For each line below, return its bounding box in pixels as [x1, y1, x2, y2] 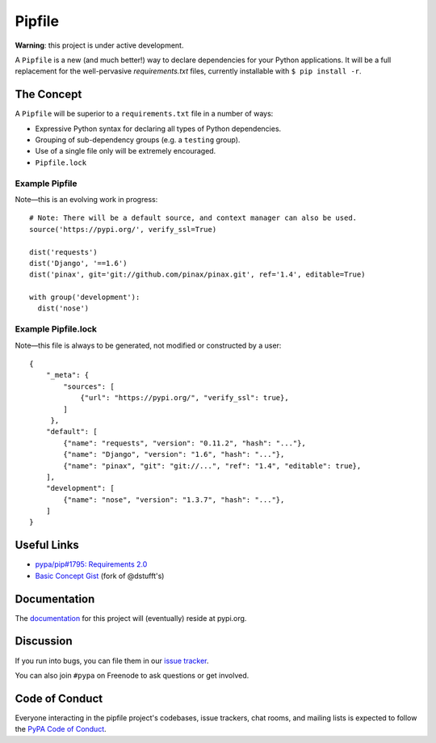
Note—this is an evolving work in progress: [15, 194, 158, 204]
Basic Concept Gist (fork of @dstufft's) [35, 571, 165, 580]
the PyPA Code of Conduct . [15, 724, 107, 734]
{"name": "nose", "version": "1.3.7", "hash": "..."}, [63, 495, 285, 504]
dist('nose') [37, 304, 90, 313]
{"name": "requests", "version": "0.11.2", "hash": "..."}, [63, 438, 306, 448]
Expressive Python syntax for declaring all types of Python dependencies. [35, 124, 282, 133]
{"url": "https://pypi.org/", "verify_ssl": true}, [80, 393, 290, 403]
